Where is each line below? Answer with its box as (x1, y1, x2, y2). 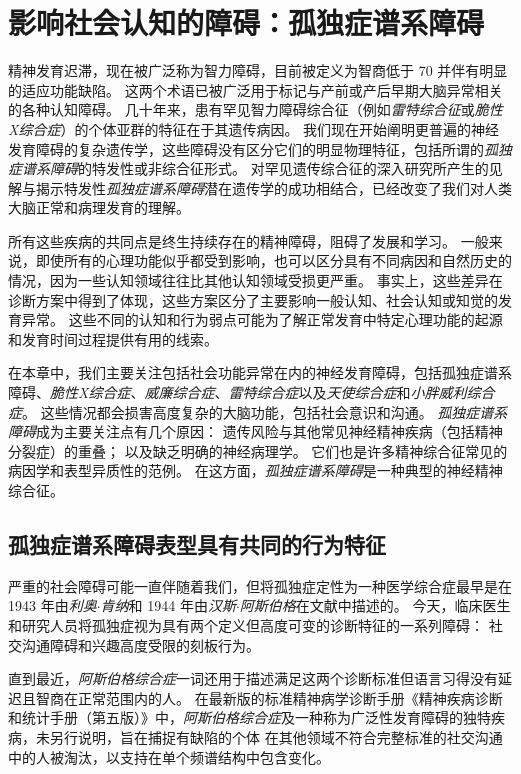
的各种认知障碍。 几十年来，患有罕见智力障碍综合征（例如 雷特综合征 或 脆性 (8, 99, 503, 120)
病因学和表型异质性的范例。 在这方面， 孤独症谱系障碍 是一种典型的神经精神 (8, 460, 503, 481)
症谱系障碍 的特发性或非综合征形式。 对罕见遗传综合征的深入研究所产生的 (8, 158, 489, 179)
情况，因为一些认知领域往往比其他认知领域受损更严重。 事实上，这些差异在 (8, 270, 503, 291)
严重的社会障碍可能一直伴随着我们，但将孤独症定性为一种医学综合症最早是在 (8, 575, 512, 596)
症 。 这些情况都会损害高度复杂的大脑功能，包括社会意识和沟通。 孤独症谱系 (8, 401, 508, 422)
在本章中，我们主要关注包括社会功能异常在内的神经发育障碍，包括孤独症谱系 (8, 362, 512, 383)
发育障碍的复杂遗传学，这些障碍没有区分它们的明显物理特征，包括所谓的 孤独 (8, 138, 512, 159)
